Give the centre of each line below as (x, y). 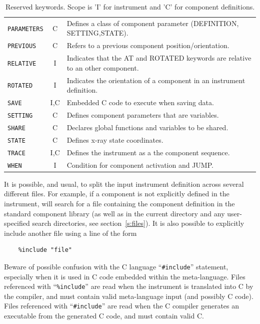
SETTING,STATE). (97, 33)
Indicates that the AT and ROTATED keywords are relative (159, 58)
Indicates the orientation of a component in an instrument (156, 80)
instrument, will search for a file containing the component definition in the (119, 203)
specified (17, 223)
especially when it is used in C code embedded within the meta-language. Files (125, 276)
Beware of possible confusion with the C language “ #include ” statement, (116, 266)
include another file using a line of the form (70, 233)
